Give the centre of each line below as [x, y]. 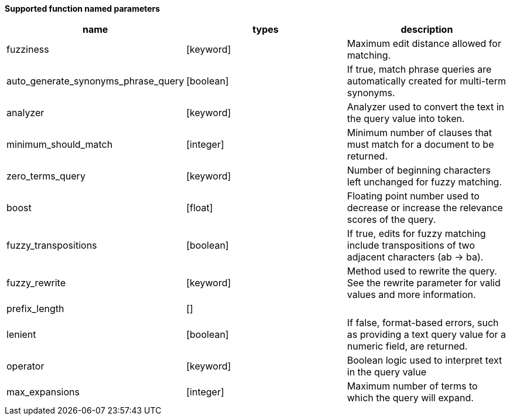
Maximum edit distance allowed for [424, 43]
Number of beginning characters [419, 170]
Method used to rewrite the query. [422, 271]
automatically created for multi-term [426, 81]
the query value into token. [406, 118]
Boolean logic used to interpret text [425, 360]
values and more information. [411, 294]
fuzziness [28, 49]
